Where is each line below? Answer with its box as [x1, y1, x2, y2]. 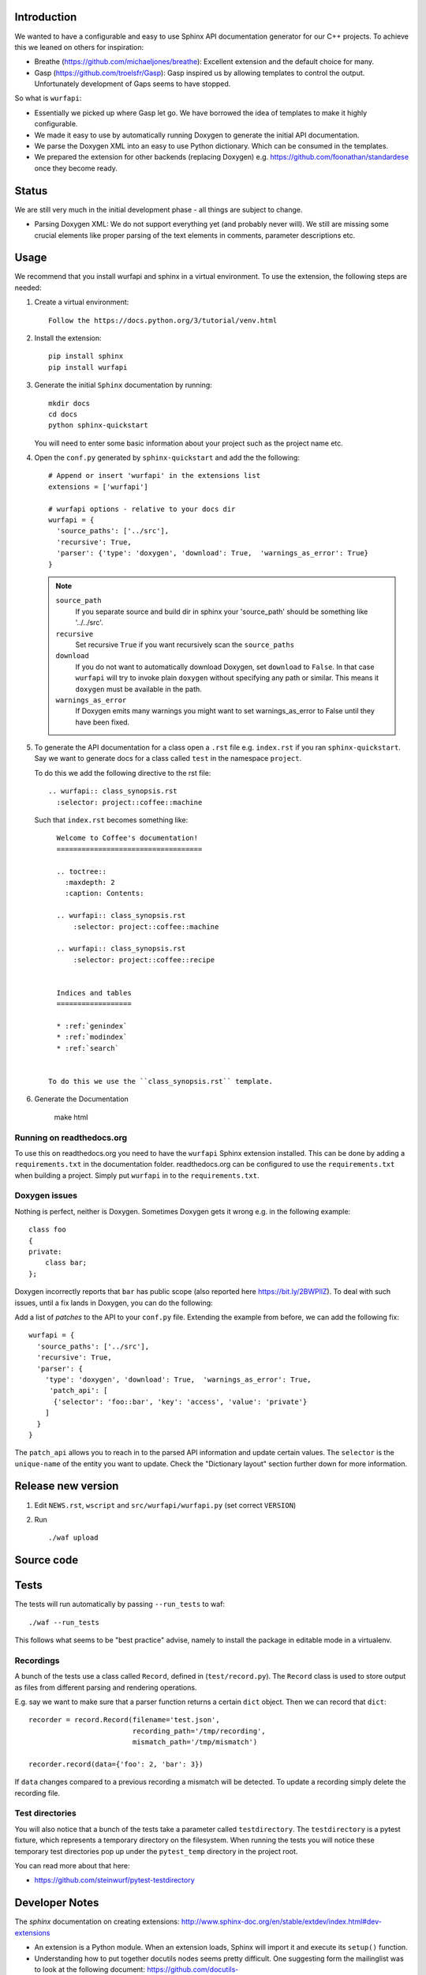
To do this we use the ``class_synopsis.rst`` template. [48, 1077, 274, 1086]
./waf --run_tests [28, 1618, 100, 1627]
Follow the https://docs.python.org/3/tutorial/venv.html [48, 316, 278, 325]
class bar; [44, 1258, 88, 1267]
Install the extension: [34, 333, 102, 343]
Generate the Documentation [34, 1094, 129, 1104]
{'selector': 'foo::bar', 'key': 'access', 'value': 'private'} [53, 1397, 308, 1406]
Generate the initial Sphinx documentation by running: [34, 380, 212, 390]
